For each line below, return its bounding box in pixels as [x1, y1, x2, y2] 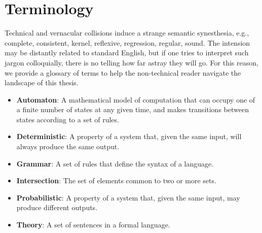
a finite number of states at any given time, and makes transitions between [16, 104, 249, 115]
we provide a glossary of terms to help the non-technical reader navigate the [5, 67, 241, 78]
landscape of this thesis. [5, 77, 79, 88]
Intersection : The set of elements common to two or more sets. [16, 175, 216, 186]
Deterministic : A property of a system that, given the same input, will [16, 131, 242, 142]
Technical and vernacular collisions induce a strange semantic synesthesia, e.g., [5, 27, 249, 38]
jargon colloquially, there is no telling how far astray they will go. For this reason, [5, 57, 258, 68]
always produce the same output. [16, 141, 120, 152]
